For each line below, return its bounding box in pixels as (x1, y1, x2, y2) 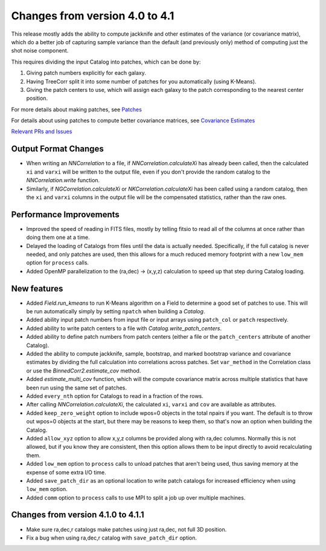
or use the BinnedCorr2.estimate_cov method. (26, 367, 141, 374)
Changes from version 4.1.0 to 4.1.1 (11, 510, 144, 520)
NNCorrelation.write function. (26, 177, 100, 184)
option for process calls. (26, 259, 89, 266)
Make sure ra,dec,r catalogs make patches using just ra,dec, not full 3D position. (26, 526, 227, 533)
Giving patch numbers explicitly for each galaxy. (26, 70, 146, 77)
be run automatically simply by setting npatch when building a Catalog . (26, 308, 205, 315)
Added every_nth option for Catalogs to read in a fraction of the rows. (26, 392, 203, 399)
